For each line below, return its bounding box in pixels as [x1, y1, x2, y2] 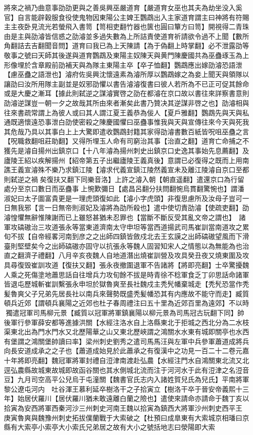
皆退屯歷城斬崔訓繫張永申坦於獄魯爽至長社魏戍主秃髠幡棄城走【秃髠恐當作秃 [4, 279, 249, 289]
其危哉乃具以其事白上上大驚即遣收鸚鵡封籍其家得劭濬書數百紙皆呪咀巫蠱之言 [4, 126, 249, 136]
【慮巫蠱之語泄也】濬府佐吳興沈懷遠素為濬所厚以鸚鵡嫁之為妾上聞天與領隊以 [4, 69, 249, 79]
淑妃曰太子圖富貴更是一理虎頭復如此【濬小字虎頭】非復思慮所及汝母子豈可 [4, 193, 242, 203]
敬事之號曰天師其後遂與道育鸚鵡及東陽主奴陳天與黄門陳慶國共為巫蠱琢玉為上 [4, 50, 249, 60]
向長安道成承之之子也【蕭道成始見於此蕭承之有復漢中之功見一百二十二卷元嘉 [4, 345, 249, 356]
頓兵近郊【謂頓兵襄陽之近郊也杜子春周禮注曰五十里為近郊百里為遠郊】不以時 [4, 298, 249, 308]
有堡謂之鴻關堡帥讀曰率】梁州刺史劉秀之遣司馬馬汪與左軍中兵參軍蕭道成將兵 [4, 336, 249, 346]
